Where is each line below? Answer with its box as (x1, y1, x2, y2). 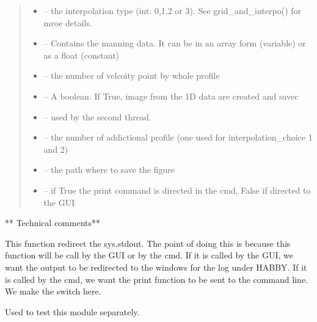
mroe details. (43, 16, 92, 29)
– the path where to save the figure (43, 163, 175, 176)
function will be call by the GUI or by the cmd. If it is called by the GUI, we (5, 249, 294, 262)
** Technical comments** (5, 216, 100, 229)
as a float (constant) (43, 48, 120, 61)
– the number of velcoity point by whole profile (43, 69, 220, 82)
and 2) (43, 142, 68, 155)
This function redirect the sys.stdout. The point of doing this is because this (5, 236, 291, 249)
